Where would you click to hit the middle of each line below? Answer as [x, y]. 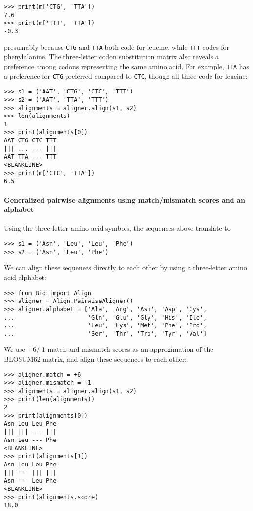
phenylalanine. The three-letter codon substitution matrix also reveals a [111, 57]
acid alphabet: [25, 277]
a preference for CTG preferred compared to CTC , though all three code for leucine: [126, 76]
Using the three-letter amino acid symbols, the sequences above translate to [117, 228]
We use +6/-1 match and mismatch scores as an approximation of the [109, 349]
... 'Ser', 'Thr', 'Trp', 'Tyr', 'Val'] [105, 334]
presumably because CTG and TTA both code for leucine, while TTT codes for [117, 47]
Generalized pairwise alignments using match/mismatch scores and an [125, 199]
